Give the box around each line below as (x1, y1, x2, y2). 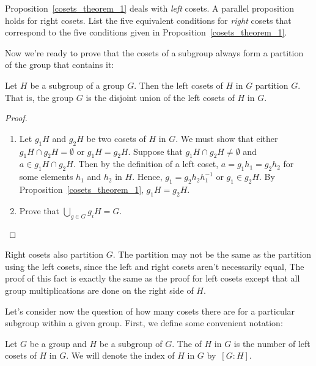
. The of (172, 337, 202, 349)
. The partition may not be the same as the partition (112, 248, 311, 261)
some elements (19, 170, 73, 183)
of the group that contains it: (5, 58, 114, 71)
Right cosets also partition (5, 248, 104, 261)
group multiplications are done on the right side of (5, 283, 194, 296)
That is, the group (5, 91, 74, 103)
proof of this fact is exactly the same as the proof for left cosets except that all (5, 272, 300, 285)
